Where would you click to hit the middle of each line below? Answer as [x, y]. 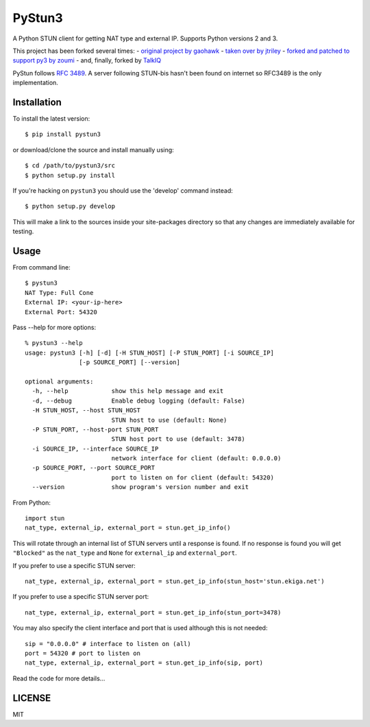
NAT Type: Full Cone [59, 293]
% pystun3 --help [54, 343]
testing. [23, 231]
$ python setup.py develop [70, 206]
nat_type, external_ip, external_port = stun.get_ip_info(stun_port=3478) [153, 612]
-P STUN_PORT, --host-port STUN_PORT [95, 429]
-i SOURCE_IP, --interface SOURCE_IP [95, 449]
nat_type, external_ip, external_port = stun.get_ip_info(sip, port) [144, 663]
